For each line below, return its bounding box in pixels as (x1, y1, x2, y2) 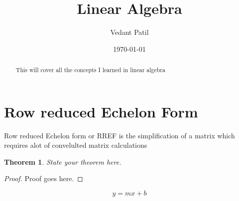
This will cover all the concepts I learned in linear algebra (15, 66, 165, 74)
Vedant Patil (110, 27, 149, 37)
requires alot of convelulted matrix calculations (4, 140, 147, 150)
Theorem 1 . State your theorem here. (4, 156, 121, 167)
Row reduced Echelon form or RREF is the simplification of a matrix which (4, 130, 235, 140)
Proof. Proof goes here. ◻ (4, 173, 83, 184)
